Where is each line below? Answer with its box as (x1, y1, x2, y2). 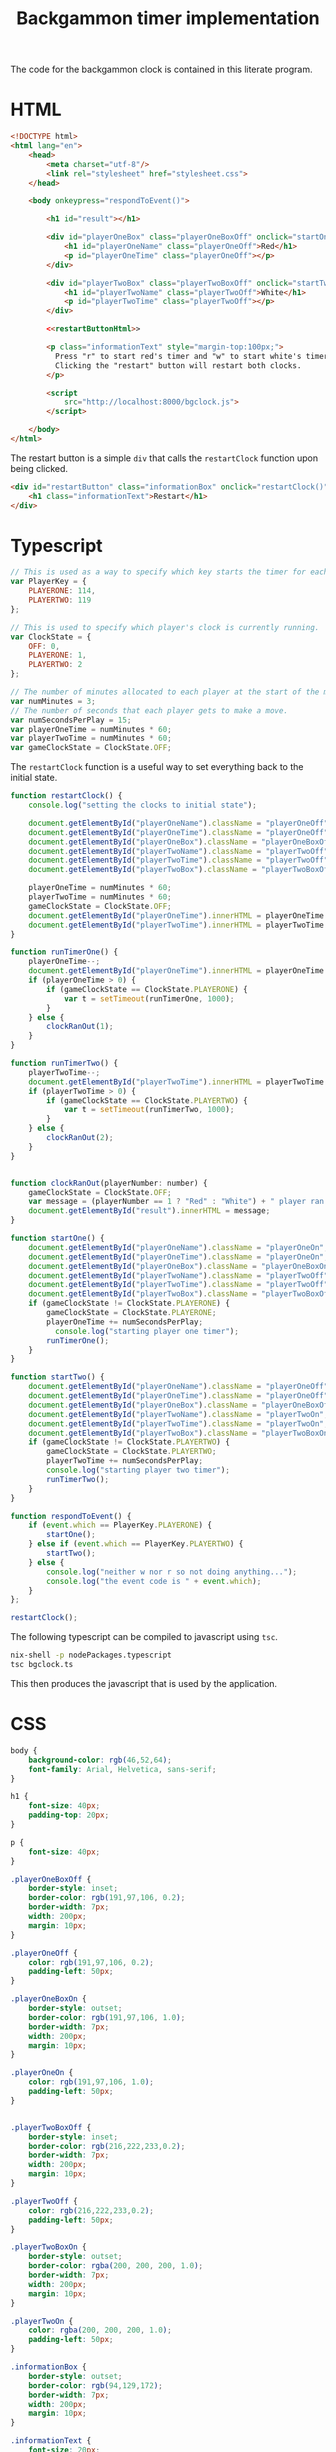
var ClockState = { (10, 632, 92, 642)
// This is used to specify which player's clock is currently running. (10, 622, 320, 632)
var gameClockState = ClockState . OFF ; (10, 743, 172, 753)
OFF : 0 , (28, 641, 60, 651)
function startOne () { (10, 1233, 105, 1244)
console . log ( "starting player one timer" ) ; (54, 1326, 240, 1336)
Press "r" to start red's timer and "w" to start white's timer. (54, 351, 333, 361)
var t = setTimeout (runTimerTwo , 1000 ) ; (63, 1105, 235, 1115)
